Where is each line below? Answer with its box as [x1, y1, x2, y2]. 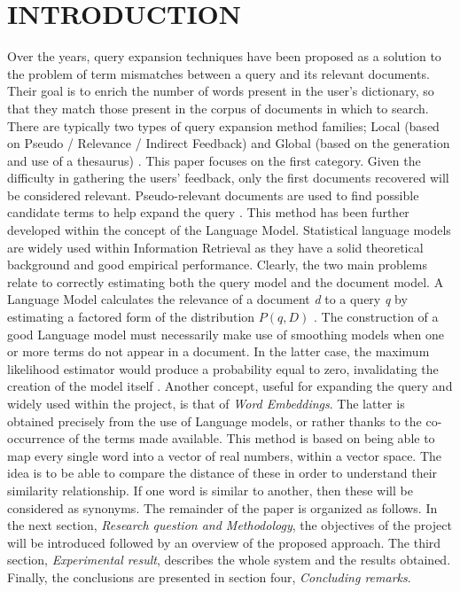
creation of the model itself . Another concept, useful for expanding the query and [7, 377, 453, 395]
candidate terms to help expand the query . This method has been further [7, 203, 409, 222]
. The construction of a [314, 308, 439, 326]
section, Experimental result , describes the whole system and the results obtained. [7, 550, 451, 569]
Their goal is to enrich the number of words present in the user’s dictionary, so [7, 82, 434, 100]
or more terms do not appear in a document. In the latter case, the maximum [7, 342, 430, 361]
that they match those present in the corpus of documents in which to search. [7, 98, 429, 117]
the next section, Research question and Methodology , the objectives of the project [7, 516, 452, 534]
